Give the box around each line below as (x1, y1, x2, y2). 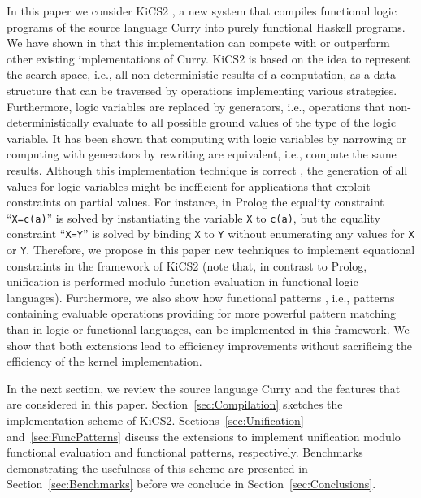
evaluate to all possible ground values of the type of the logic (93, 114, 397, 131)
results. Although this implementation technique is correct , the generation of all (7, 161, 408, 178)
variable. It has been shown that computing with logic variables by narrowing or (7, 129, 407, 146)
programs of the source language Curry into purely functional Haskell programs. (7, 18, 406, 35)
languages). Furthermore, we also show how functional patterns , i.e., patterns (7, 288, 395, 305)
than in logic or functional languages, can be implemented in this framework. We (7, 321, 410, 338)
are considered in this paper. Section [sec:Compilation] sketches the (7, 396, 343, 413)
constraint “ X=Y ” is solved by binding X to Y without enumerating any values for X (7, 225, 414, 242)
